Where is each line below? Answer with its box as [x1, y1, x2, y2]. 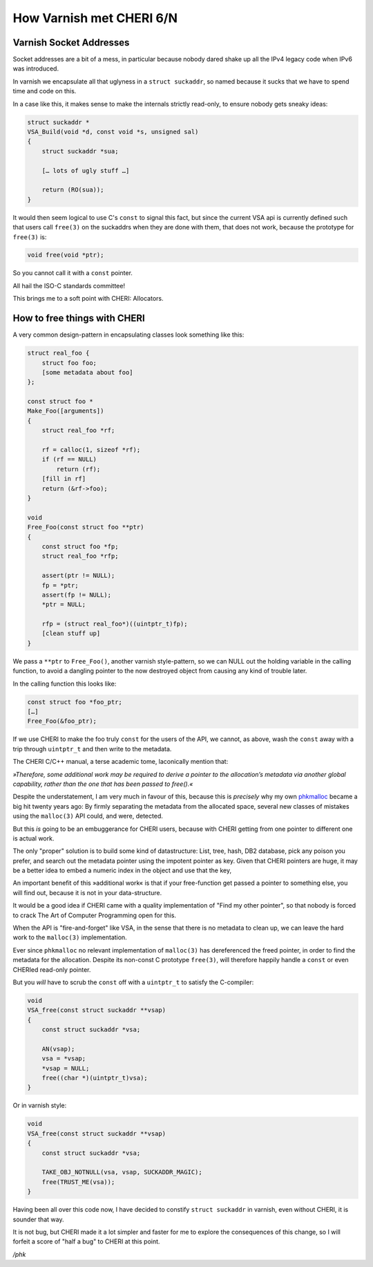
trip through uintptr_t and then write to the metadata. [12, 744, 172, 753]
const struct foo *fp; [41, 543, 119, 550]
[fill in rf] [41, 475, 86, 483]
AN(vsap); [41, 1044, 75, 1053]
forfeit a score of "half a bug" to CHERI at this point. [12, 1237, 160, 1246]
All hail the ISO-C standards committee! [12, 281, 126, 290]
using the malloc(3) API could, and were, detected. [12, 812, 164, 820]
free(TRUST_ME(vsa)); [41, 1178, 115, 1185]
